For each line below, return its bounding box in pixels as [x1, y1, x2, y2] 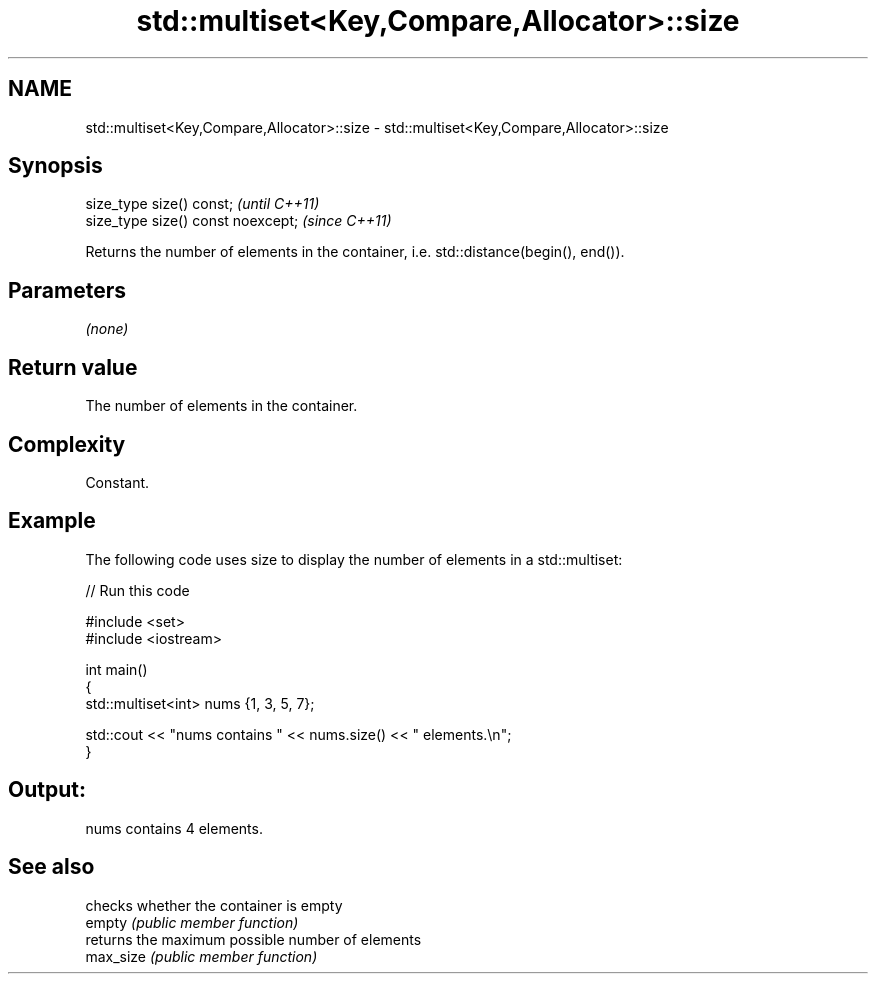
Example [8, 508, 96, 534]
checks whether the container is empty [85, 896, 343, 914]
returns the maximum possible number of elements [85, 930, 422, 948]
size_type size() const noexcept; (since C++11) [85, 212, 392, 230]
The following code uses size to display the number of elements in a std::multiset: [85, 550, 623, 568]
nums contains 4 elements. [85, 819, 263, 837]
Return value [8, 354, 138, 380]
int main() [85, 660, 148, 678]
